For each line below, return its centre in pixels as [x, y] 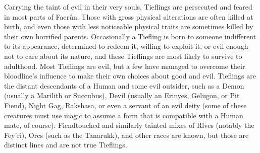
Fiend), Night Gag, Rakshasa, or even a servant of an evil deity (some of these [125, 105]
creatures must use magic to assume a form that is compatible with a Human [124, 115]
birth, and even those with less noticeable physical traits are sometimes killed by [129, 26]
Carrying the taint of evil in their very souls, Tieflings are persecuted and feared [128, 7]
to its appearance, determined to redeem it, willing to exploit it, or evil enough [126, 46]
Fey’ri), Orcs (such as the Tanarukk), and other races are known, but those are [126, 135]
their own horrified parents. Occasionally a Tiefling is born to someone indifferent [130, 36]
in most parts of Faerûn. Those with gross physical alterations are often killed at [129, 16]
